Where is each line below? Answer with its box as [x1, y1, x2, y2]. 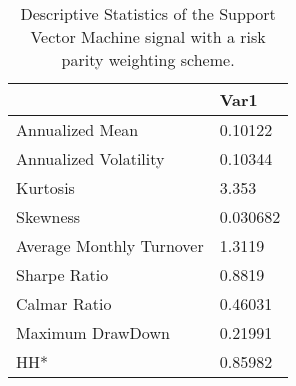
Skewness [16, 205, 81, 228]
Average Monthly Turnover [16, 234, 204, 257]
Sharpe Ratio [16, 263, 109, 286]
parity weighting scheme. [61, 48, 235, 71]
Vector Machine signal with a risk [30, 25, 266, 48]
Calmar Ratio [16, 292, 112, 315]
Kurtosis [16, 176, 75, 199]
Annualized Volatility [16, 147, 165, 170]
